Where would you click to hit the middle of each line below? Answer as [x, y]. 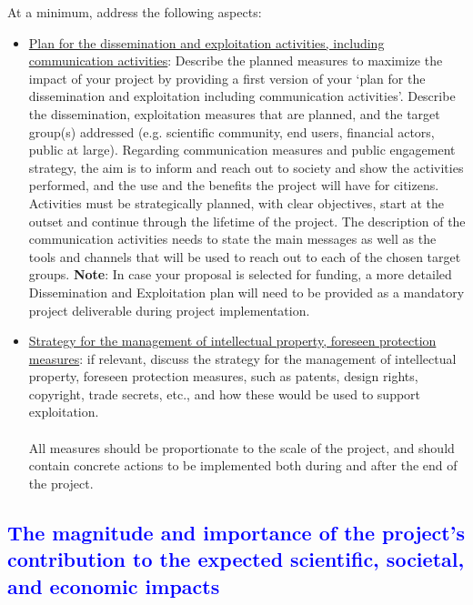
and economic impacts [114, 585]
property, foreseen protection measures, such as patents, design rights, [223, 376]
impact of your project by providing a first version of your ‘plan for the [227, 78]
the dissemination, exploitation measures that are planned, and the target [234, 113]
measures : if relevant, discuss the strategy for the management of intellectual [242, 358]
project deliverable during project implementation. [169, 310]
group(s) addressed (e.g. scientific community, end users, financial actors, [231, 131]
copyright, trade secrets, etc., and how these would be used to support [225, 393]
